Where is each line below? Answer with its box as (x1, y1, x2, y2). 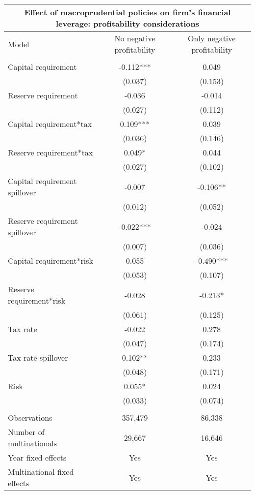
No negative (114, 32, 155, 44)
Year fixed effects (8, 452, 67, 463)
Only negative (188, 32, 236, 44)
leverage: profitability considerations (55, 18, 199, 29)
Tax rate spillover (8, 352, 68, 363)
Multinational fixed (8, 466, 74, 477)
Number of (8, 426, 45, 437)
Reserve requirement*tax (8, 147, 93, 158)
